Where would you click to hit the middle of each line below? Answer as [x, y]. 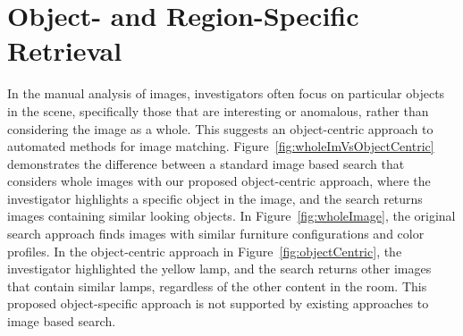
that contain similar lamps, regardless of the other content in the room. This [217, 286]
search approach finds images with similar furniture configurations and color [216, 234]
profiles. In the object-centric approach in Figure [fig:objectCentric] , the [205, 251]
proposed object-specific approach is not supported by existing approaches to [218, 303]
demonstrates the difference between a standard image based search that [206, 163]
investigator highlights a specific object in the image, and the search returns [215, 198]
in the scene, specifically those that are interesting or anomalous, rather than [218, 110]
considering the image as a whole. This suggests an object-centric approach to [220, 128]
